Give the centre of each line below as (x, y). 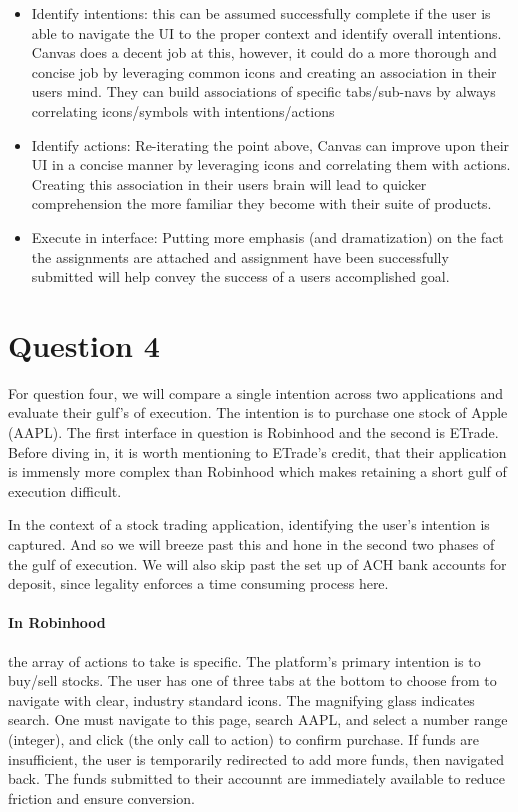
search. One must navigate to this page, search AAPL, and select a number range (258, 719)
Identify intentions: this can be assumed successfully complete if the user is (261, 13)
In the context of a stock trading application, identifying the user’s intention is (249, 524)
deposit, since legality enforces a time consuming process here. (198, 583)
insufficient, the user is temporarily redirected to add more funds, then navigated (256, 758)
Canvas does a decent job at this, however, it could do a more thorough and (264, 52)
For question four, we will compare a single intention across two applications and (256, 392)
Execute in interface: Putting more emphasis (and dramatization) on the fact (267, 236)
